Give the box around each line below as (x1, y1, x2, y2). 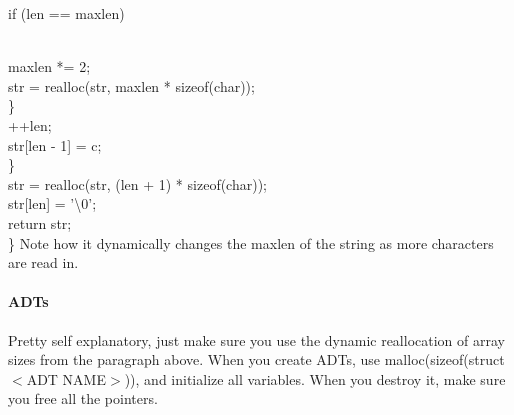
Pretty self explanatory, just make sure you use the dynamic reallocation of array (8, 329, 505, 350)
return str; (8, 212, 72, 233)
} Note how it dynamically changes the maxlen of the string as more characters (8, 232, 494, 253)
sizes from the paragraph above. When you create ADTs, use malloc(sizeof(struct (8, 349, 505, 370)
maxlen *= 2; (8, 56, 91, 77)
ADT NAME (26, 368, 106, 389)
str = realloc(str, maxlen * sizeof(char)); (8, 75, 255, 96)
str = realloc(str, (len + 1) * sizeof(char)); (8, 173, 267, 194)
